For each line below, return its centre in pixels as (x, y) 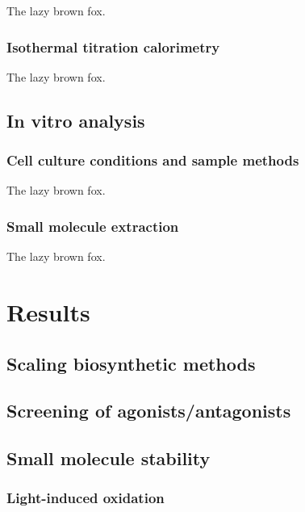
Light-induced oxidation (86, 498)
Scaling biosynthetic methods (131, 363)
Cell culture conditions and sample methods (153, 160)
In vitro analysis (76, 120)
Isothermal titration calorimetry (113, 46)
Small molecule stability (109, 458)
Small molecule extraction (93, 226)
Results (48, 312)
